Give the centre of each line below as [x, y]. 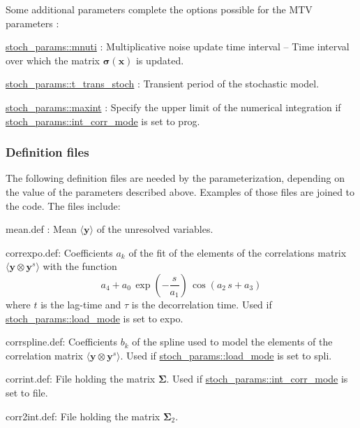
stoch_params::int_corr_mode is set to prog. [103, 121]
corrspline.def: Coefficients [62, 342]
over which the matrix [53, 60]
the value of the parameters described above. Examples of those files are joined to [180, 191]
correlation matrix [44, 355]
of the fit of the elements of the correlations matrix [238, 252]
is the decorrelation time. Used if [202, 304]
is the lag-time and [81, 304]
